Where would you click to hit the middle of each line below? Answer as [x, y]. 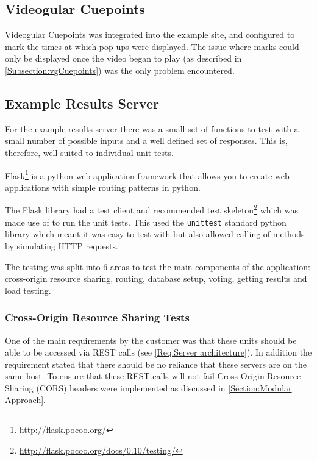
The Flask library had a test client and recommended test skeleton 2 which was [151, 209]
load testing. [28, 290]
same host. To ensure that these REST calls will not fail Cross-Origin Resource [153, 376]
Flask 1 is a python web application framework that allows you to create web [147, 174]
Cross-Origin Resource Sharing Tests [97, 317]
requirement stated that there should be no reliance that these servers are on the [156, 364]
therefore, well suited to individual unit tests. [89, 152]
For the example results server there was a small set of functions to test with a [152, 128]
